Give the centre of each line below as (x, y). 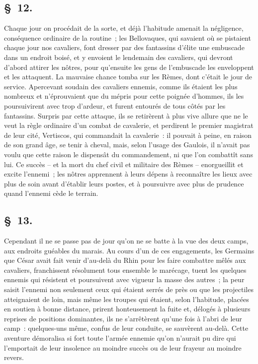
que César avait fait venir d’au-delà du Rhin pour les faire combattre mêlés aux (125, 260)
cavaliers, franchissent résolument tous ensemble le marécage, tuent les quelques (125, 270)
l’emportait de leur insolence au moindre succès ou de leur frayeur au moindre (123, 347)
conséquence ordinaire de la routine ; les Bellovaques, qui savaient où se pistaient (128, 37)
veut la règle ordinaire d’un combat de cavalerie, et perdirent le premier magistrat (129, 125)
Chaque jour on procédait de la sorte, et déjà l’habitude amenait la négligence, (124, 28)
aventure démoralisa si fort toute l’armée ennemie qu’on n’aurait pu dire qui (120, 338)
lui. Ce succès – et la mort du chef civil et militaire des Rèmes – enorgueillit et (124, 164)
